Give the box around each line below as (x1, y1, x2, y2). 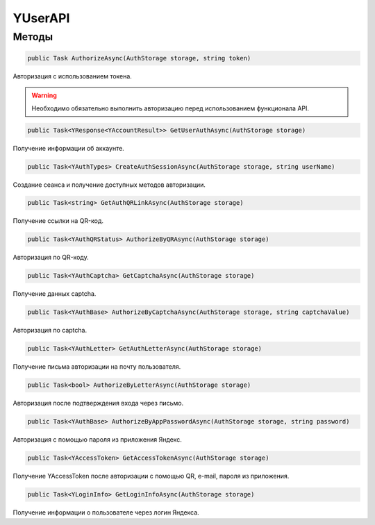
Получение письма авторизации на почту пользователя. (12, 362, 181, 371)
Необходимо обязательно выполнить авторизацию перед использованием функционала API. (31, 104, 309, 112)
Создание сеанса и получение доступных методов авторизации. (12, 181, 206, 189)
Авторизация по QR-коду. (12, 253, 90, 262)
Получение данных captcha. (12, 290, 97, 298)
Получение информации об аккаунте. (12, 144, 124, 152)
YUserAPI (12, 10, 70, 26)
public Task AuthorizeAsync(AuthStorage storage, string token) (27, 54, 251, 62)
